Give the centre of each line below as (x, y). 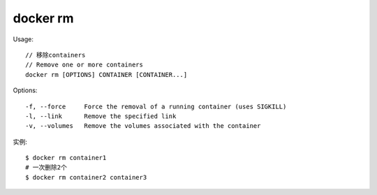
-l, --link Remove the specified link (101, 116)
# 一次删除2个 (46, 167)
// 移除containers (56, 55)
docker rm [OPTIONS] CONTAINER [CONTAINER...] (106, 74)
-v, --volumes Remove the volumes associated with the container (143, 126)
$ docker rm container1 (66, 158)
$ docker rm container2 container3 (86, 177)
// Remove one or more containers (84, 65)
